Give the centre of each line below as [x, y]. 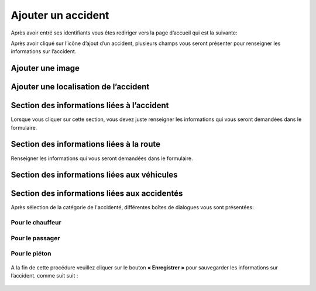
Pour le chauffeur [36, 223]
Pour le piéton [31, 254]
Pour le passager [35, 238]
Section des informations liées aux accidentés [97, 194]
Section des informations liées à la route [86, 144]
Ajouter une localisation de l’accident [80, 87]
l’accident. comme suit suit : [44, 275]
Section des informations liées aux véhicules [94, 175]
